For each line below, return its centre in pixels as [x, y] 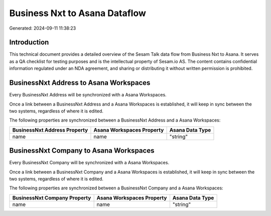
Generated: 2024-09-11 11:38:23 [43, 28]
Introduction [29, 42]
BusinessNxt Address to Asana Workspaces [80, 83]
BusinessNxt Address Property [50, 130]
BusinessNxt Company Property [52, 197]
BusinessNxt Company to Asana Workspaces [82, 151]
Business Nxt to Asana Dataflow [78, 13]
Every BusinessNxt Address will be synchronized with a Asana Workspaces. [88, 95]
